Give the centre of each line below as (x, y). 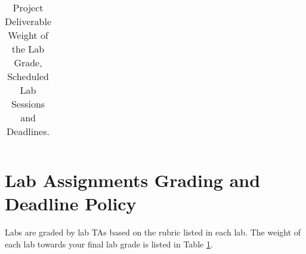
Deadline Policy (71, 203)
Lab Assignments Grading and (133, 180)
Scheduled (28, 76)
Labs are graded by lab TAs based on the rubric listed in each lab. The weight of (153, 232)
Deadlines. (28, 131)
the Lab (28, 49)
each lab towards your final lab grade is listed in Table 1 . (109, 244)
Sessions (28, 104)
